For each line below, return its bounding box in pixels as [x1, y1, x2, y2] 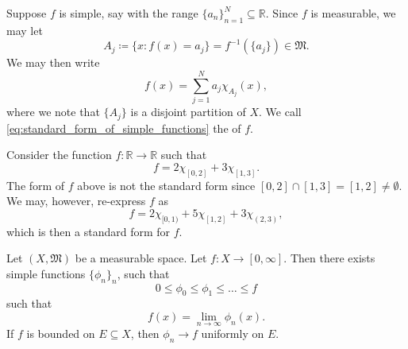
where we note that [6, 103, 100, 120]
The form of [6, 176, 65, 193]
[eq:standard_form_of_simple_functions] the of [6, 119, 241, 136]
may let [6, 21, 43, 38]
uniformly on [201, 325, 264, 342]
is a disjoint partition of [130, 103, 246, 120]
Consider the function [6, 146, 112, 163]
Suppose [6, 5, 47, 21]
